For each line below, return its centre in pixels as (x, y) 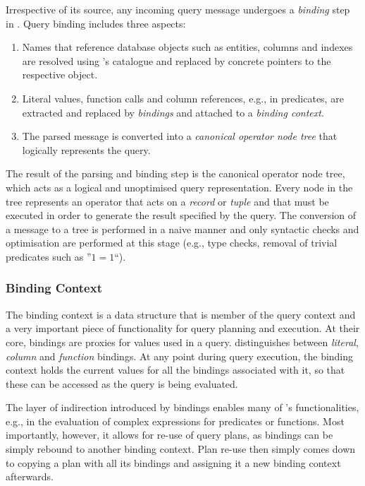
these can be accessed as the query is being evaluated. (122, 383)
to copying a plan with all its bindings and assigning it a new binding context (173, 462)
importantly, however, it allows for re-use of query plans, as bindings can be (169, 435)
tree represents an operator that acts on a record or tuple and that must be (167, 201)
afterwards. (30, 476)
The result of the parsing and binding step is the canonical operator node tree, (175, 173)
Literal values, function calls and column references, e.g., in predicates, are (183, 98)
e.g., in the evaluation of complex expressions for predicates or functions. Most (175, 421)
